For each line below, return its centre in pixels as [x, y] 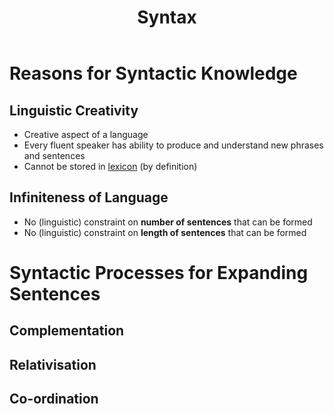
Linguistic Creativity [74, 110]
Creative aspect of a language [86, 134]
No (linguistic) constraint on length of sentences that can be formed [165, 232]
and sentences [54, 155]
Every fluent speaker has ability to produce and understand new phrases [173, 145]
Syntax [167, 17]
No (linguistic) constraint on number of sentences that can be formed [168, 222]
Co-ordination [54, 399]
